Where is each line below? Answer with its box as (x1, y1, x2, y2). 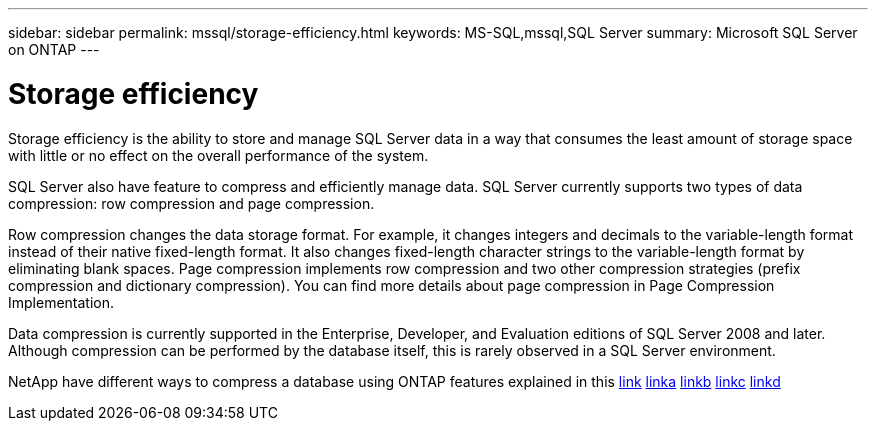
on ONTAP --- (8, 41, 100, 58)
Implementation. (8, 293, 115, 311)
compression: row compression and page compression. (8, 194, 375, 212)
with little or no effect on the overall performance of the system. (8, 146, 429, 164)
